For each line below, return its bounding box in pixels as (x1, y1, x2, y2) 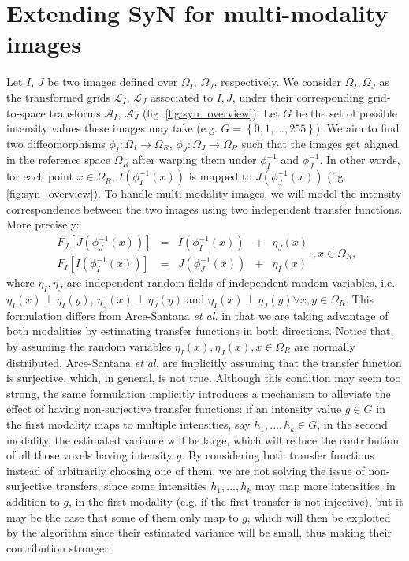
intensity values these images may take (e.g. (6, 120, 218, 136)
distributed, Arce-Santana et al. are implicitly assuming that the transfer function (6, 354, 402, 370)
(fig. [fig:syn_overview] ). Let (142, 104, 280, 121)
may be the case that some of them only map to (6, 508, 239, 525)
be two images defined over (47, 73, 178, 90)
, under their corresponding (232, 88, 364, 105)
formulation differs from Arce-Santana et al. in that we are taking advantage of (6, 307, 389, 323)
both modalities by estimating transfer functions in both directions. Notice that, (6, 322, 394, 339)
